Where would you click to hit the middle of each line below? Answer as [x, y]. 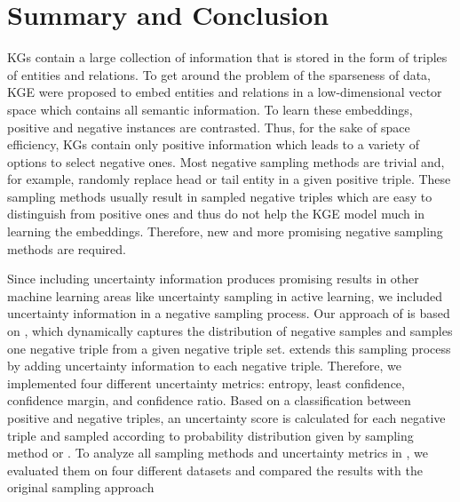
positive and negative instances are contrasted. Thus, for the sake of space [209, 127]
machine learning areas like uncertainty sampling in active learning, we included [225, 295]
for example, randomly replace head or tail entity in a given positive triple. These [229, 179]
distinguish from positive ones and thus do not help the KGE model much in [216, 214]
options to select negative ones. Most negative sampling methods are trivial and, [226, 161]
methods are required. [67, 248]
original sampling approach [81, 487]
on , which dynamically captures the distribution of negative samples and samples [230, 331]
